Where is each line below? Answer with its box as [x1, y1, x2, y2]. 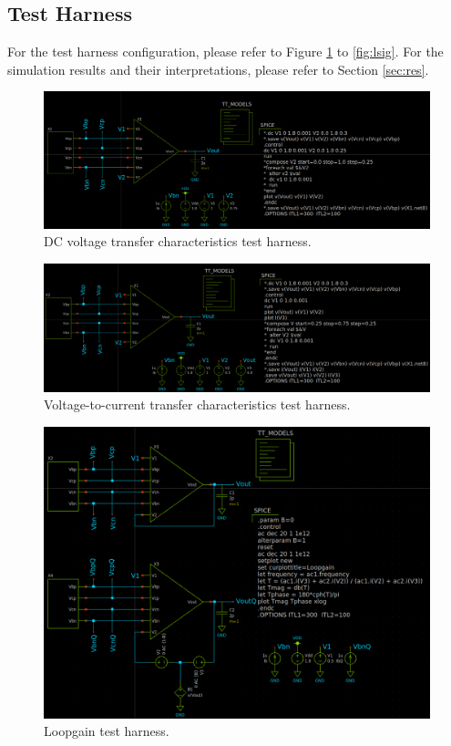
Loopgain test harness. [44, 721, 169, 741]
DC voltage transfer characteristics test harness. [44, 232, 312, 251]
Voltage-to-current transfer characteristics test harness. [44, 395, 351, 414]
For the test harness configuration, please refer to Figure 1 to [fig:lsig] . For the [7, 42, 444, 61]
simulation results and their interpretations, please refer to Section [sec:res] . [7, 59, 429, 78]
